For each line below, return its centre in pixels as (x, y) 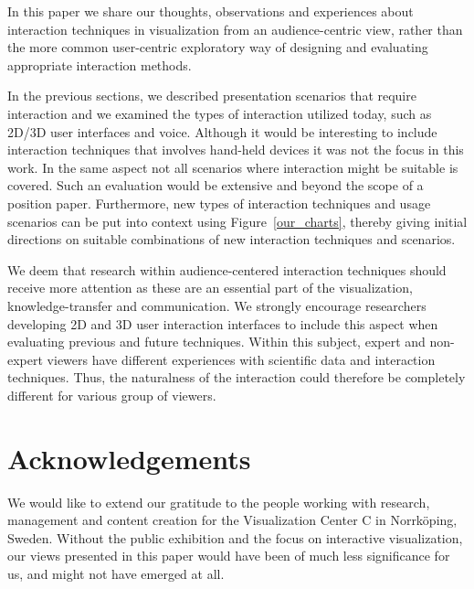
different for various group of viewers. (112, 395)
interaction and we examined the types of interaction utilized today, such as (220, 113)
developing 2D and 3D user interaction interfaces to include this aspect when (223, 323)
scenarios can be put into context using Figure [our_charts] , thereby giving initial (237, 221)
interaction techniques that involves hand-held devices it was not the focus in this (236, 150)
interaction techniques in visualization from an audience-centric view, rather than (235, 29)
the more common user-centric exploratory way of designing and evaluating (218, 47)
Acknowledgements (129, 458)
